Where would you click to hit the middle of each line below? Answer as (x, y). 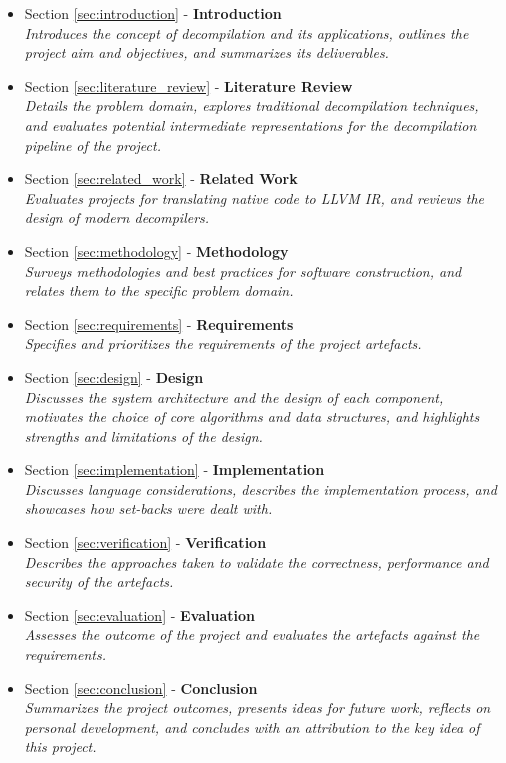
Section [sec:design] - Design (114, 376)
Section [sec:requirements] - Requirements (159, 323)
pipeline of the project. (92, 144)
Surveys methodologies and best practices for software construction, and (243, 270)
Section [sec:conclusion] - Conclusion (141, 687)
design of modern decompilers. (117, 217)
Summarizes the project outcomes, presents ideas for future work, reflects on (257, 707)
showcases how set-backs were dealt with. (148, 508)
